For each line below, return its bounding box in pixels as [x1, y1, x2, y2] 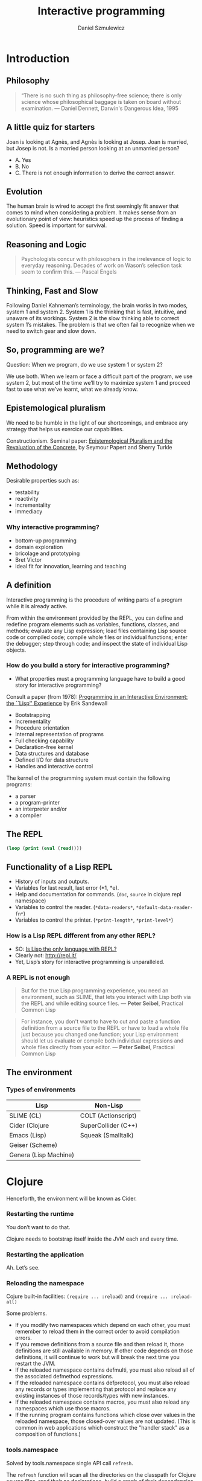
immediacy [14, 508, 43, 515]
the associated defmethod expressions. [14, 1373, 113, 1380]
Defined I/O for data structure [14, 756, 89, 763]
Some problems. [6, 1309, 47, 1317]
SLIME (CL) [9, 1111, 42, 1120]
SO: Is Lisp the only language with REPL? [14, 945, 117, 953]
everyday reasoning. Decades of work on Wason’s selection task [21, 262, 182, 269]
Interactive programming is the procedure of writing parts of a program [6, 596, 183, 603]
